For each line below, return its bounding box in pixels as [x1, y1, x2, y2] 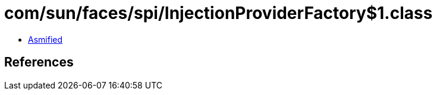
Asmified [28, 34, 63, 45]
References [4, 55, 74, 70]
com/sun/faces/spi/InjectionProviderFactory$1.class [4, 3, 433, 23]
